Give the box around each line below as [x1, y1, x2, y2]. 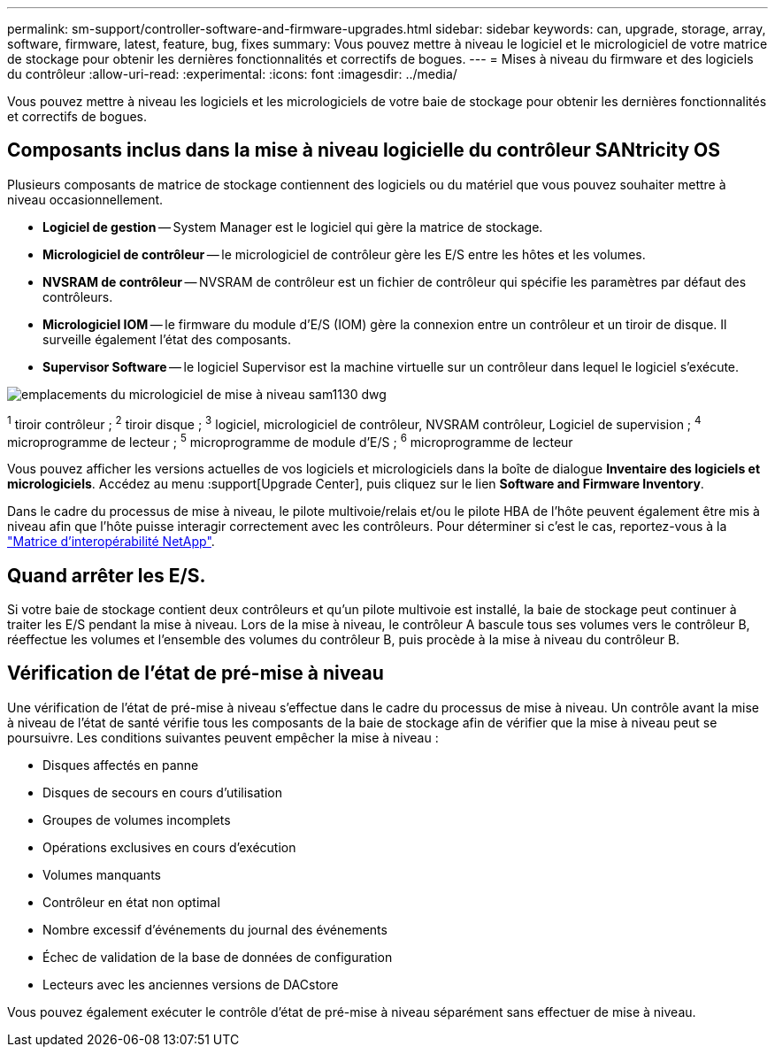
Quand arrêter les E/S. [7, 564, 206, 587]
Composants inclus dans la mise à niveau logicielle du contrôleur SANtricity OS [7, 139, 721, 162]
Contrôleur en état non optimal [42, 894, 220, 910]
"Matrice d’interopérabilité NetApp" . [7, 534, 215, 550]
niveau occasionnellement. [7, 191, 164, 207]
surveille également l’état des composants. [42, 331, 291, 347]
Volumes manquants [42, 866, 161, 882]
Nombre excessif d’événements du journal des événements [42, 921, 387, 937]
